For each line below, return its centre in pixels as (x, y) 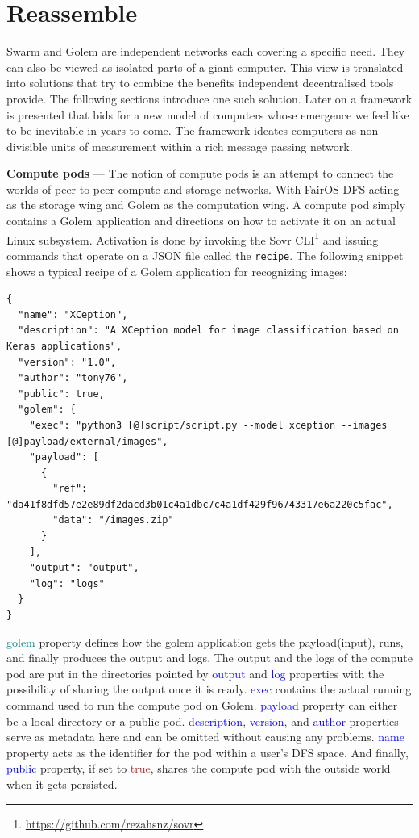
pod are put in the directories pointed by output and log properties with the (195, 673)
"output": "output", (84, 568)
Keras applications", (64, 346)
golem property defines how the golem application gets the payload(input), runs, (205, 641)
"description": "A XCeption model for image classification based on (208, 331)
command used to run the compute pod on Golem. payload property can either (202, 705)
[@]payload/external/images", (87, 441)
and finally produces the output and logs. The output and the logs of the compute (209, 658)
